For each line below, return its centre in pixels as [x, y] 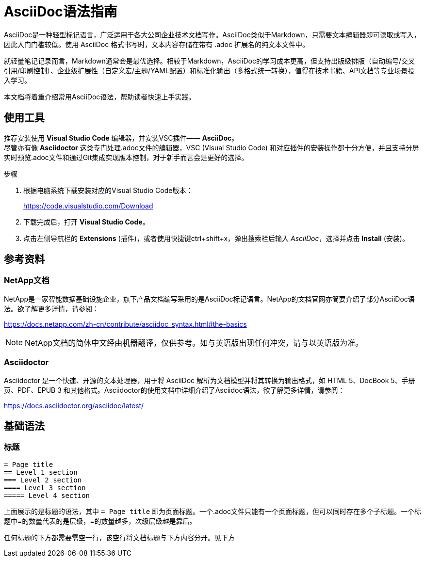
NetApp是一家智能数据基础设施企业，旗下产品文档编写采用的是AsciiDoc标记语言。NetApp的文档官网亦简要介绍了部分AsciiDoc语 [209, 299]
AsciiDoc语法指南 [61, 12]
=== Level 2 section [43, 480]
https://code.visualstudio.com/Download [88, 206]
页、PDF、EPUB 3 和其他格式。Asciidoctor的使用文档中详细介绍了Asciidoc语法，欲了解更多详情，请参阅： [174, 390]
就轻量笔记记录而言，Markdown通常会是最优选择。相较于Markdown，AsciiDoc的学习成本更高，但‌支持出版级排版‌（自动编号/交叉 [209, 61]
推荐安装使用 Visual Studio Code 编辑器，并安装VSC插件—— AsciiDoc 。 [121, 138]
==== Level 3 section [45, 488]
